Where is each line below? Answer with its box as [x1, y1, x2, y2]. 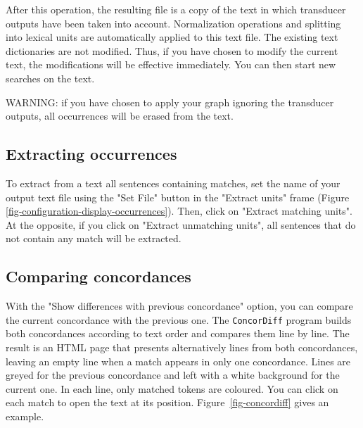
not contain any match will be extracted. [6, 231, 181, 246]
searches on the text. [6, 70, 95, 85]
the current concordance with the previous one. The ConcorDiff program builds [6, 312, 352, 327]
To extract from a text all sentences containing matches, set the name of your [6, 175, 340, 190]
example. [6, 408, 44, 423]
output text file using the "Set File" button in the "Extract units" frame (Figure [6, 189, 350, 204]
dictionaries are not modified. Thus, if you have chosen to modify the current [6, 43, 338, 58]
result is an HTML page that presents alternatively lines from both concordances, [6, 339, 358, 354]
